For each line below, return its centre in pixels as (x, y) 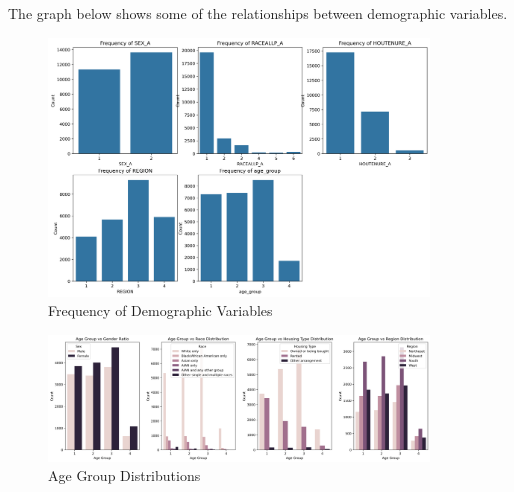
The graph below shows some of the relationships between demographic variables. (258, 13)
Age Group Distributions (124, 475)
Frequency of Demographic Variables (160, 310)
